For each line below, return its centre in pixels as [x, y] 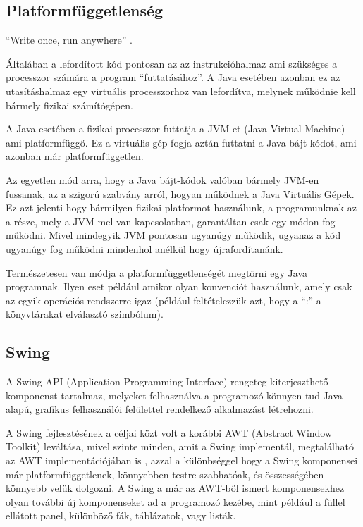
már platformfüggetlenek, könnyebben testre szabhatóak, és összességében [165, 474]
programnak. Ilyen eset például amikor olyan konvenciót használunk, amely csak [179, 286]
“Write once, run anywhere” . [69, 40]
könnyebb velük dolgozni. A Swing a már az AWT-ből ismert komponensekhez [175, 488]
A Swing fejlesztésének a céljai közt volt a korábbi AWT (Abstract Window [169, 432]
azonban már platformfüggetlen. [75, 156]
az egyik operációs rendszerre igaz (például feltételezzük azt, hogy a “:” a [164, 300]
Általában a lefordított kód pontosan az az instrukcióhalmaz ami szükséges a [172, 63]
